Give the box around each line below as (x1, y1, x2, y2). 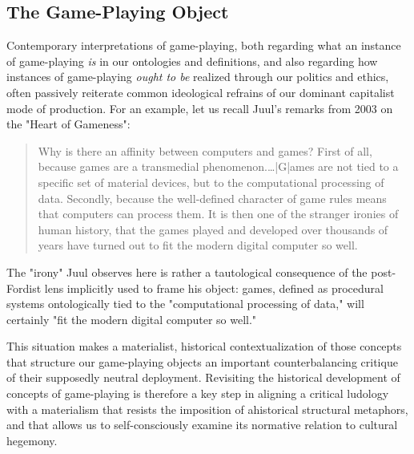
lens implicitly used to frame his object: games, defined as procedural (44, 279, 384, 296)
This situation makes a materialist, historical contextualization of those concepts (6, 338, 402, 355)
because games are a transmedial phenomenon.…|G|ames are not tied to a (38, 158, 399, 175)
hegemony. (6, 432, 58, 448)
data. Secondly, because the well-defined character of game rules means (38, 189, 387, 206)
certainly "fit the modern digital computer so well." (6, 310, 257, 327)
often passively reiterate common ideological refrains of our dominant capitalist (6, 83, 395, 100)
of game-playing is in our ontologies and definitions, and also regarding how (6, 52, 378, 69)
